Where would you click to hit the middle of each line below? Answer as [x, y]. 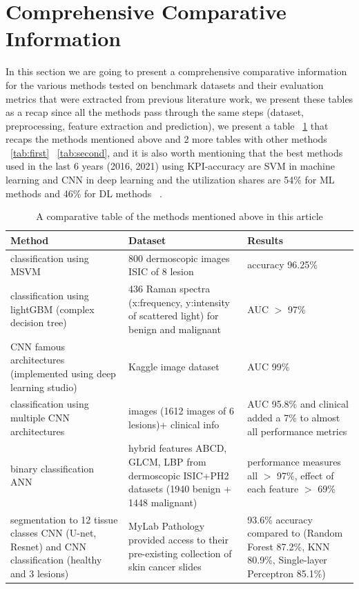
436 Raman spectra [169, 289]
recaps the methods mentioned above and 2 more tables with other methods [166, 139]
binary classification [52, 468]
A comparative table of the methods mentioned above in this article [179, 216]
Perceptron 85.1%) [287, 573]
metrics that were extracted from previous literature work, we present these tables [179, 98]
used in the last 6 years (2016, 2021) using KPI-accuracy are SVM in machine [170, 166]
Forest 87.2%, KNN [289, 546]
